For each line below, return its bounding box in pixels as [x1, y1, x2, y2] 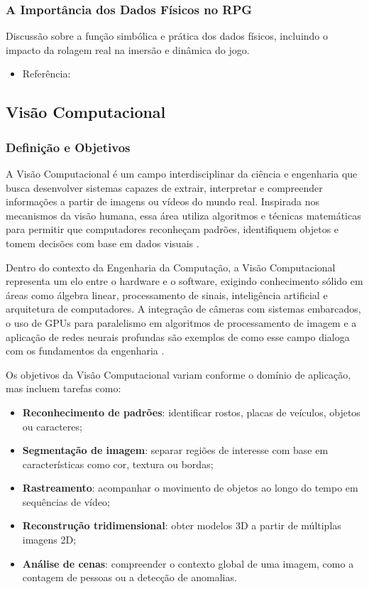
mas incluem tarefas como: [6, 381, 121, 396]
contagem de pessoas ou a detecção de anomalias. [22, 570, 237, 585]
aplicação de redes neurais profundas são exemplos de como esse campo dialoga [6, 329, 350, 344]
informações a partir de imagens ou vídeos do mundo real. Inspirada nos [6, 194, 319, 209]
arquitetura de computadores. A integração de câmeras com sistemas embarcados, [6, 301, 361, 316]
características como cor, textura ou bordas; [22, 456, 214, 471]
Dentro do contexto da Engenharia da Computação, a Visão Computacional [6, 259, 336, 274]
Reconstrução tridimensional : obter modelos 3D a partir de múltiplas [22, 518, 341, 533]
